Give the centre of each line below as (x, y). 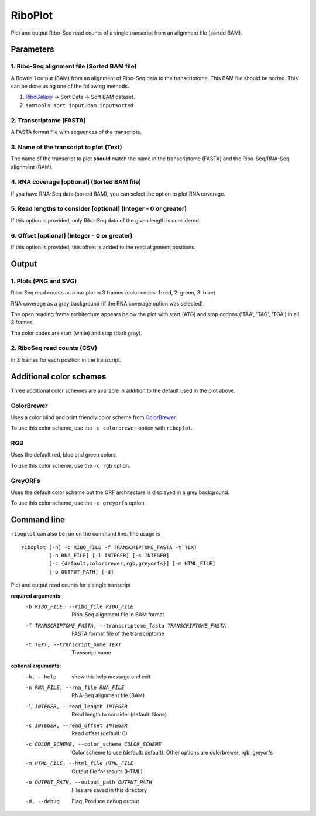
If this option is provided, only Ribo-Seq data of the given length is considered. (106, 220)
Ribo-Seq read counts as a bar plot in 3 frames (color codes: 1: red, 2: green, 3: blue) (113, 293)
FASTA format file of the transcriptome (118, 634)
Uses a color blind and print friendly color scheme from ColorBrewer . (94, 417)
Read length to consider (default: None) (119, 715)
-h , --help (41, 677)
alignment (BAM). (32, 167)
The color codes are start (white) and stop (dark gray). (77, 333)
